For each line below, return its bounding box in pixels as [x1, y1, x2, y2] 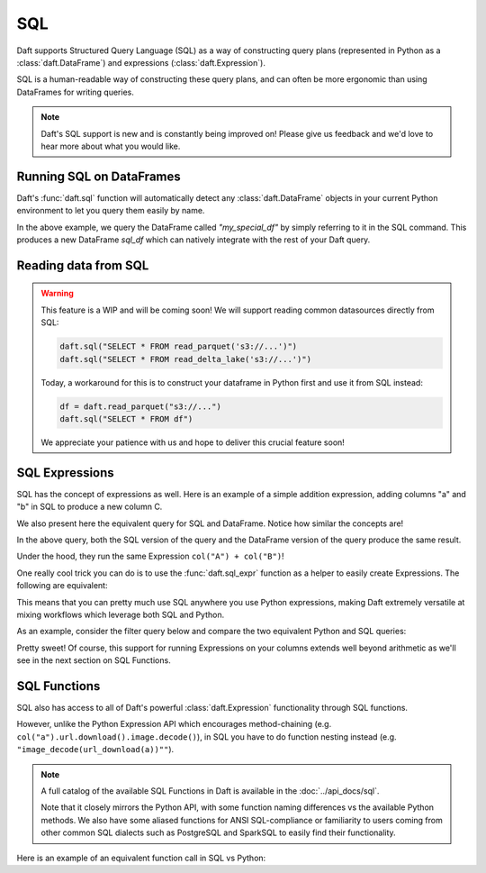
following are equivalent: [16, 580, 108, 591]
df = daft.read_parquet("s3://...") [59, 401, 222, 412]
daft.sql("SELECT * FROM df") [59, 414, 193, 423]
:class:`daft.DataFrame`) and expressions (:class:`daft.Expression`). [16, 57, 265, 68]
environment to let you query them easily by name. [16, 205, 205, 216]
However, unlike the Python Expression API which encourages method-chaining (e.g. [16, 719, 332, 730]
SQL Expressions [16, 465, 114, 480]
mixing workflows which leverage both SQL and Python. [16, 609, 225, 620]
